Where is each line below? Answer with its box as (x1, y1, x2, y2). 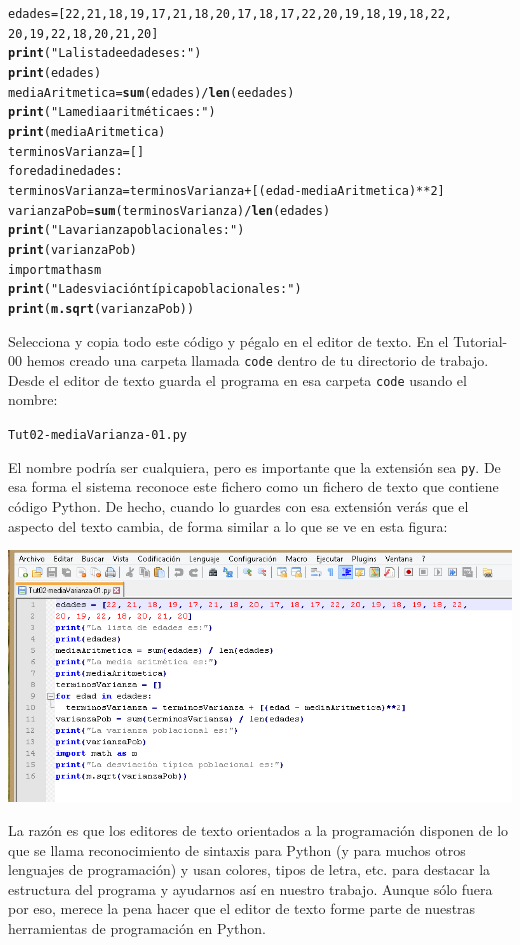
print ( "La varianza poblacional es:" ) (8, 223, 245, 238)
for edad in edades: (8, 164, 123, 179)
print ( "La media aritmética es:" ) (8, 105, 216, 120)
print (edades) (8, 65, 102, 80)
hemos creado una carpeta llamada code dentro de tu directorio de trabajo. (26, 350, 489, 371)
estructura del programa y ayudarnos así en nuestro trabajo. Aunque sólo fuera (8, 878, 493, 899)
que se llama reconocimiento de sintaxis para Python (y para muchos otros (8, 839, 466, 860)
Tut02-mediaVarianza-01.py (8, 428, 187, 442)
